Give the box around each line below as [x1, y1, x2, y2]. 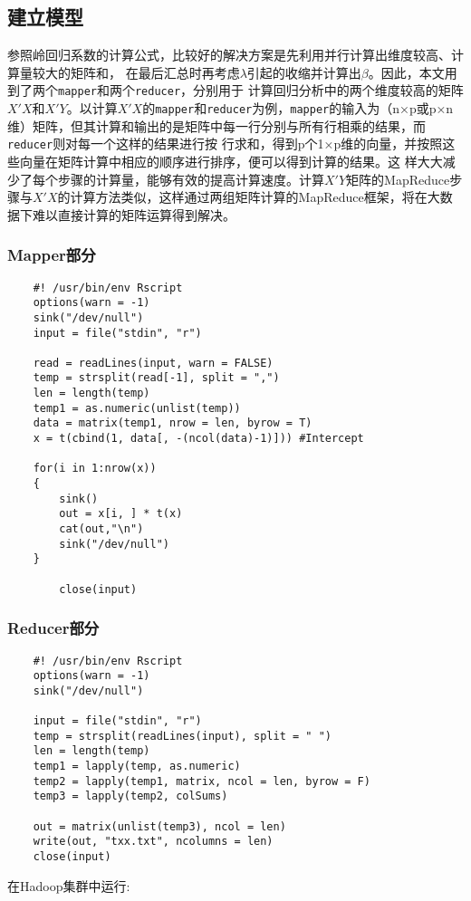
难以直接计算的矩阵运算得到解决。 [32, 205, 235, 224]
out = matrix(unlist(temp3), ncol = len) [33, 820, 286, 833]
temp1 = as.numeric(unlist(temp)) [33, 401, 241, 415]
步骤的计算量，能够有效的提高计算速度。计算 [57, 169, 324, 188]
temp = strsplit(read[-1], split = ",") [33, 371, 280, 385]
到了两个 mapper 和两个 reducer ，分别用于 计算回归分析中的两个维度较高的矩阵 [7, 81, 464, 100]
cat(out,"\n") [59, 522, 144, 536]
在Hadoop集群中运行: [7, 876, 130, 895]
